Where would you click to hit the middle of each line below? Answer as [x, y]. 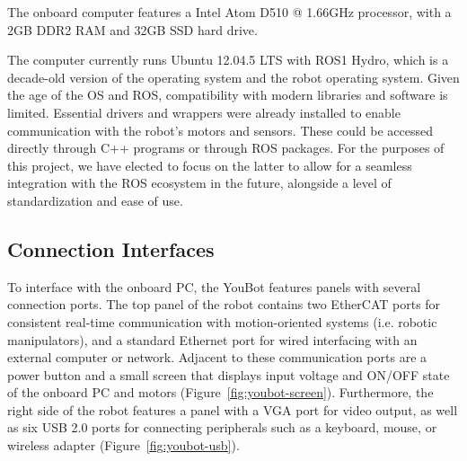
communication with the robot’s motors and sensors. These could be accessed [220, 130]
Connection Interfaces [111, 248]
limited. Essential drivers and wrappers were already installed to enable [204, 112]
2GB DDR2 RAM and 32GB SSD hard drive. [132, 29]
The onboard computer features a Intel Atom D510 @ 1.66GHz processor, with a [229, 12]
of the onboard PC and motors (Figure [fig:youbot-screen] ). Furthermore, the [220, 392]
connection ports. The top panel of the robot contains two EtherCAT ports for [224, 304]
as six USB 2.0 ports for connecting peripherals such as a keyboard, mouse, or [222, 427]
